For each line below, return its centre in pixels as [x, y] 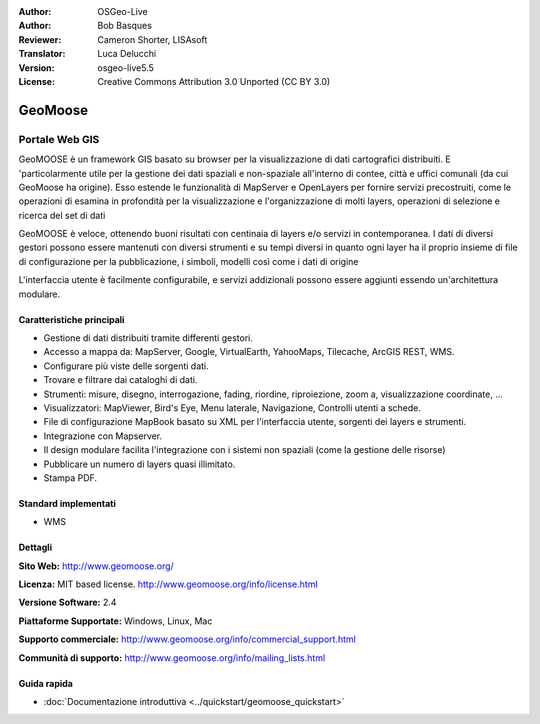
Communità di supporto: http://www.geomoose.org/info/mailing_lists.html [172, 657]
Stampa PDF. [70, 477]
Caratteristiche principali [71, 319]
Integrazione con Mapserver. [103, 436]
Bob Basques [124, 26]
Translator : [42, 54]
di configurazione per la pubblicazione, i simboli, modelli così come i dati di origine [188, 261]
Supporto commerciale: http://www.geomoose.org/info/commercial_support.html [187, 639]
